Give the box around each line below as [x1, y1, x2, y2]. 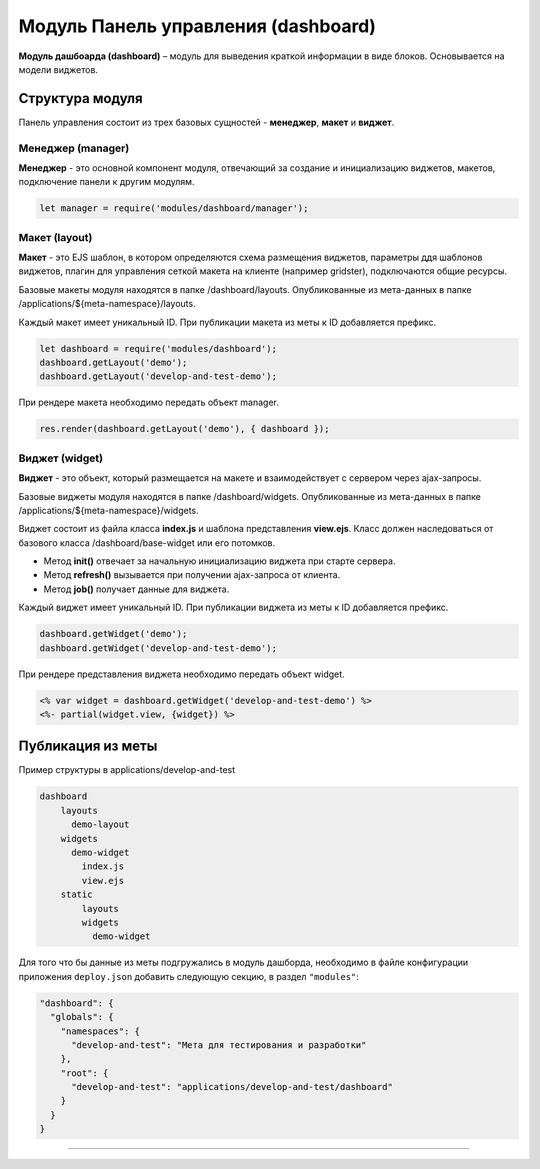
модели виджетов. [18, 63, 99, 75]
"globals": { [50, 1011, 114, 1023]
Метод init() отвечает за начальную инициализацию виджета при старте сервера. [43, 555, 396, 567]
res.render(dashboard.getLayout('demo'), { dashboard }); [39, 423, 330, 435]
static [60, 889, 93, 900]
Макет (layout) [18, 230, 93, 244]
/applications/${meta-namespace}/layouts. [18, 298, 196, 310]
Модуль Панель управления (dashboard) [18, 15, 377, 37]
